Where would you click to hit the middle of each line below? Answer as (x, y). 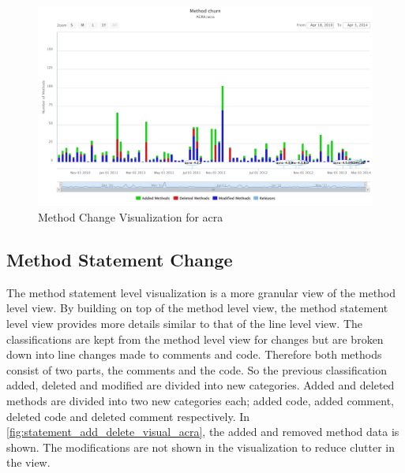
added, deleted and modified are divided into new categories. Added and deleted (201, 385)
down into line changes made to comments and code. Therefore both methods (194, 354)
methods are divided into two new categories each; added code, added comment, (200, 400)
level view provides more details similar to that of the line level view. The (185, 323)
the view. (28, 462)
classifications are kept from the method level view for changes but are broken (195, 339)
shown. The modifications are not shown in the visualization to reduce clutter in (201, 447)
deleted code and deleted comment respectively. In (128, 416)
